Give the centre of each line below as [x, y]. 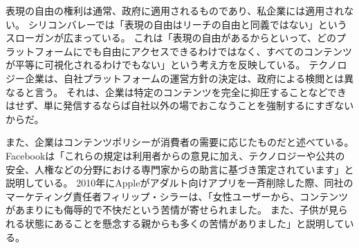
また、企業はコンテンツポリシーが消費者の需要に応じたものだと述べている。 [180, 142]
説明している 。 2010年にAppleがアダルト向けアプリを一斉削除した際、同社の [179, 183]
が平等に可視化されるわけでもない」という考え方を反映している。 [156, 65]
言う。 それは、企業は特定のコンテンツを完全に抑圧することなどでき [191, 92]
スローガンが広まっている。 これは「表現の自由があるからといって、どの [171, 38]
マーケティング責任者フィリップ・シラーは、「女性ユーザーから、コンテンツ [177, 196]
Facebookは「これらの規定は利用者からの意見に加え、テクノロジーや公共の [175, 155]
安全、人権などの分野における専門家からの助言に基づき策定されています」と [180, 169]
